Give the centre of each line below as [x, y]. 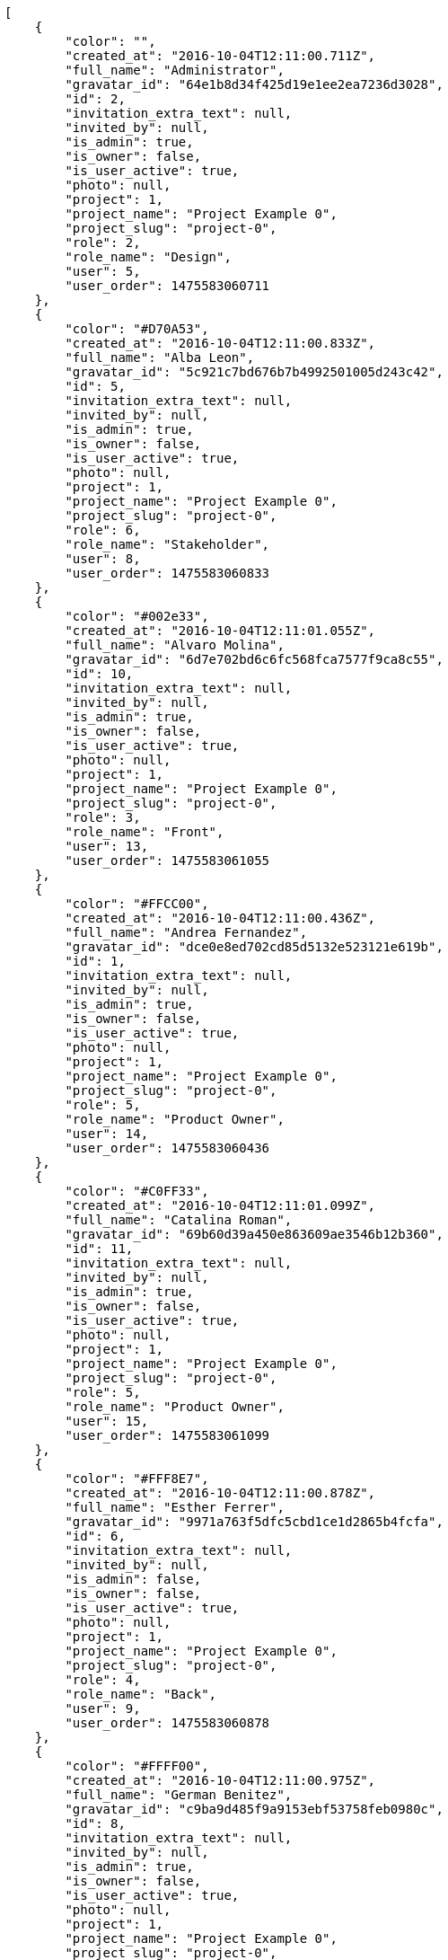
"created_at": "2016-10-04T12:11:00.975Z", [220, 1780]
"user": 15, [107, 1421]
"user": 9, [103, 1708]
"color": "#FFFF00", [137, 1766]
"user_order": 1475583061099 [167, 1435]
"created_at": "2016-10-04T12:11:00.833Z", [220, 343]
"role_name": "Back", [141, 1694]
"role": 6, [103, 530]
